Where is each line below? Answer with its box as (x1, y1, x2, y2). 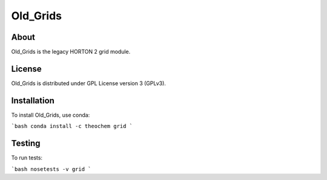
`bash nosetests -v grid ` (11, 166, 91, 172)
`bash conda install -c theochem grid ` (11, 123, 133, 130)
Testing (11, 138, 41, 149)
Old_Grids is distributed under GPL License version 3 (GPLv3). (11, 79, 167, 87)
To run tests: (11, 154, 42, 161)
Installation (11, 95, 54, 106)
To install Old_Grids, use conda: (11, 111, 90, 118)
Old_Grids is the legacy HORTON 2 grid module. (11, 48, 131, 56)
